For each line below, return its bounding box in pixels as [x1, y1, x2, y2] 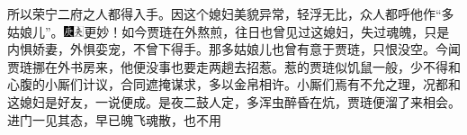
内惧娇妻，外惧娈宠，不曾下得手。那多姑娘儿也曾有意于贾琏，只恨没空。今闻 [7, 40, 461, 58]
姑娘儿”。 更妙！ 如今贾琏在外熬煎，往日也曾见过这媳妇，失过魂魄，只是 [7, 22, 450, 40]
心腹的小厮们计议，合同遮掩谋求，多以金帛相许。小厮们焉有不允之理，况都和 [7, 75, 461, 94]
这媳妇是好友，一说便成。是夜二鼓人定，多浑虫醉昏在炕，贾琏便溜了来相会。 [7, 92, 461, 111]
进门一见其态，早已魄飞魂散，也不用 [7, 110, 221, 129]
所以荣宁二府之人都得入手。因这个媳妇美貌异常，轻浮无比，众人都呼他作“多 [7, 4, 454, 22]
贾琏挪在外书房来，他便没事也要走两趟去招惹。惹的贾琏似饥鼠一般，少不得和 [7, 57, 461, 76]
